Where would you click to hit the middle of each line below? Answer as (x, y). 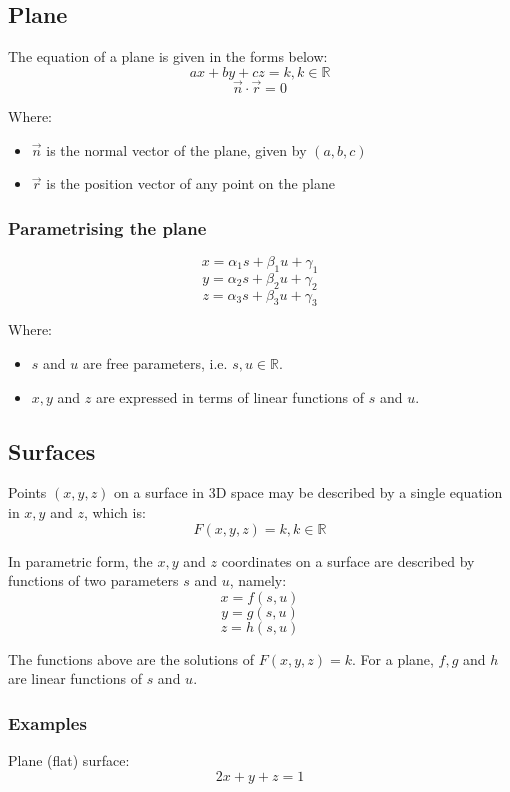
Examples (47, 722)
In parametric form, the (80, 560)
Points (27, 492)
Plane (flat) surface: (69, 760)
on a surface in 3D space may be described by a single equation (308, 492)
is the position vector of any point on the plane (191, 183)
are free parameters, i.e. (155, 363)
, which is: (114, 511)
